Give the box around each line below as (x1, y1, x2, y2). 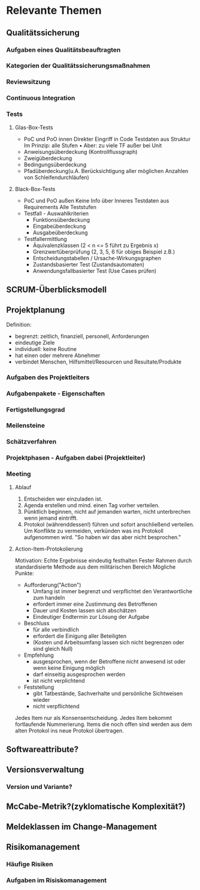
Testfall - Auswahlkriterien (23, 210, 89, 217)
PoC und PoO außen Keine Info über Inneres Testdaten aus (23, 197, 169, 204)
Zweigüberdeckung (23, 154, 72, 162)
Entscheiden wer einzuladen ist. (23, 495, 103, 502)
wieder (32, 696, 50, 703)
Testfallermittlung (23, 235, 67, 242)
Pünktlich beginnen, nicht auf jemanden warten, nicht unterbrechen (23, 508, 190, 515)
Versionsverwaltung (6, 764, 84, 775)
